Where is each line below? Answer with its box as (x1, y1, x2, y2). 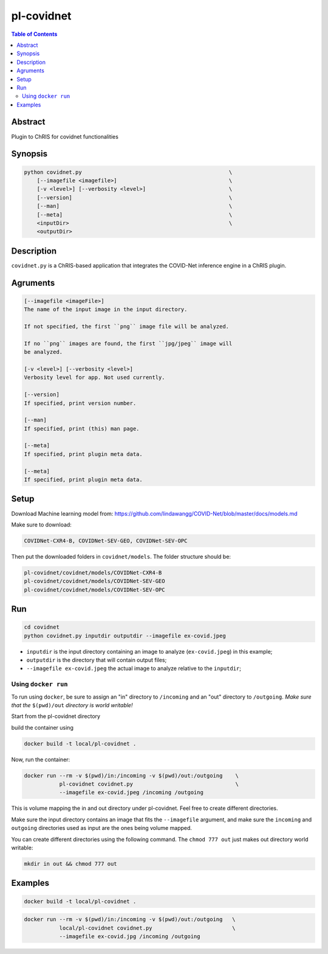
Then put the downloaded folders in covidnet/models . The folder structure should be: (11, 553, 231, 560)
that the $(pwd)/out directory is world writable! (11, 701, 133, 708)
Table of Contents (11, 30, 58, 38)
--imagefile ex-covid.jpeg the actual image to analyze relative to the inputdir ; (26, 665, 241, 672)
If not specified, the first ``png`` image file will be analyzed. (24, 323, 230, 330)
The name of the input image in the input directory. (24, 306, 188, 313)
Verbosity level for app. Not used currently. (24, 374, 165, 381)
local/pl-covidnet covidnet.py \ (59, 924, 236, 932)
